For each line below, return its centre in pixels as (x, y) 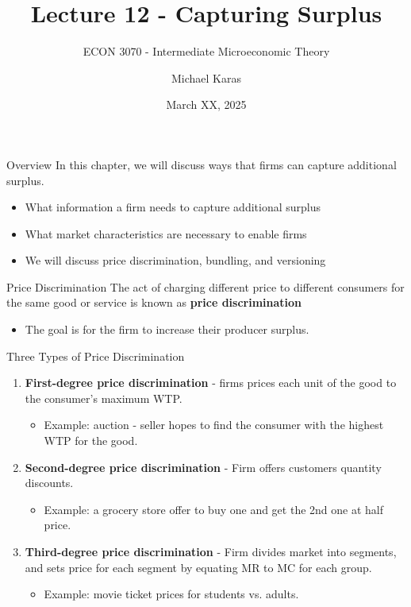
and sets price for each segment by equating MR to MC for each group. (198, 567)
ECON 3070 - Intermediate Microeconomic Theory (206, 51)
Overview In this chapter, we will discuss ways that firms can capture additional (202, 164)
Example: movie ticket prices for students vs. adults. (171, 594)
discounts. (49, 483)
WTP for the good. (91, 441)
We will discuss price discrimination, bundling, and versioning (175, 260)
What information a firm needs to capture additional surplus (173, 207)
